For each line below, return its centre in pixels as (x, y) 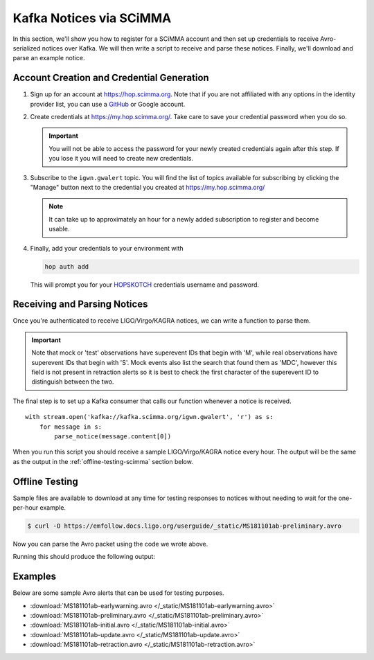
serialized (27, 48)
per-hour (26, 508)
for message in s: (71, 427)
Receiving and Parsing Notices (80, 304)
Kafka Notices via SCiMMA (92, 18)
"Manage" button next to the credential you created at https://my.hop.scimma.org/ (148, 187)
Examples (35, 577)
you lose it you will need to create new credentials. (121, 159)
